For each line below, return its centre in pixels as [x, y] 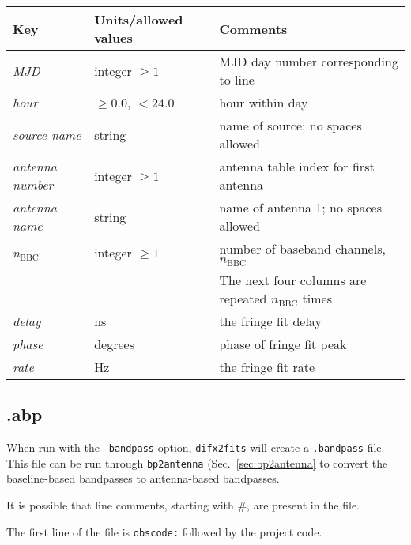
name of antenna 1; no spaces [300, 207]
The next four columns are [293, 280]
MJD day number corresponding [309, 61]
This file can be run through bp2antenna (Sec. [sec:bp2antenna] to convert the [197, 462]
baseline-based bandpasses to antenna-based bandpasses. [143, 478]
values [113, 38]
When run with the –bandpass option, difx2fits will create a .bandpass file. [196, 447]
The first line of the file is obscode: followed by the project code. [164, 531]
